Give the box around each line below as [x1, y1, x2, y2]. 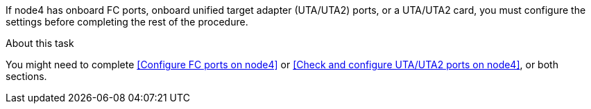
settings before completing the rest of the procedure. [6, 16, 248, 28]
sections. [6, 70, 47, 82]
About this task [6, 37, 74, 49]
